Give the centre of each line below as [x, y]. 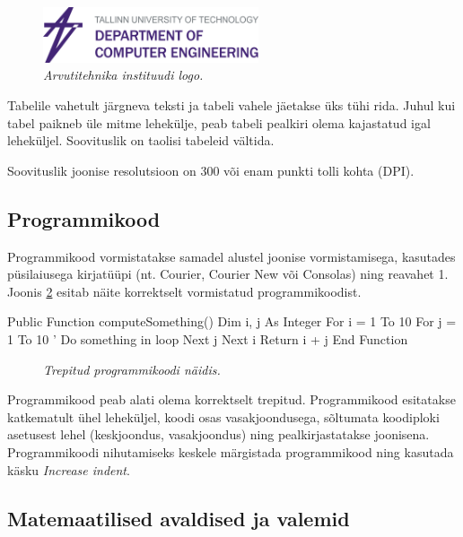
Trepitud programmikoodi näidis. [132, 369]
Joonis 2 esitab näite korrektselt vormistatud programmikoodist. [184, 291]
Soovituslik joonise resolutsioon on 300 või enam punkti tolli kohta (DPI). [211, 170]
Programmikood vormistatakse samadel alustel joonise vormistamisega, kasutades [231, 256]
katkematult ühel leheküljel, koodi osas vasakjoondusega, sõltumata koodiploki [223, 416]
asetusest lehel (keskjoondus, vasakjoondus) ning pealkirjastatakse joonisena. [218, 434]
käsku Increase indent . [69, 469]
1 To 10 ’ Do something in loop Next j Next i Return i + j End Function [208, 339]
